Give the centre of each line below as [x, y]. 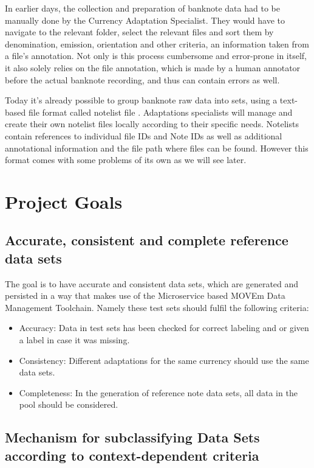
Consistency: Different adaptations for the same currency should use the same [164, 360]
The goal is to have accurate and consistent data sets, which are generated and [152, 283]
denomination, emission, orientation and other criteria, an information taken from [157, 44]
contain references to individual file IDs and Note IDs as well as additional [144, 135]
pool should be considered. [69, 404]
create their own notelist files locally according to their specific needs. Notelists [152, 124]
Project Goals [64, 201]
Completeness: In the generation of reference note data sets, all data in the [158, 392]
